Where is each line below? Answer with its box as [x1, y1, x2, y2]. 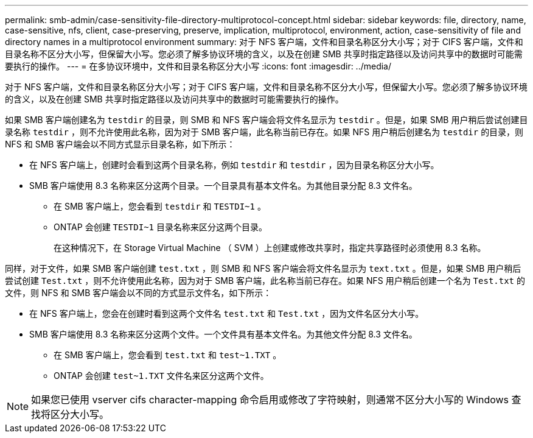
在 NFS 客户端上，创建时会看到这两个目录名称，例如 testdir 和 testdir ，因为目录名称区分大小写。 [29, 160, 439, 170]
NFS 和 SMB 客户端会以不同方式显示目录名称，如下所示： [5, 139, 235, 149]
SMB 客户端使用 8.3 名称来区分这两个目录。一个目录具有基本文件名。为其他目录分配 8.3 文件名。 [29, 180, 417, 191]
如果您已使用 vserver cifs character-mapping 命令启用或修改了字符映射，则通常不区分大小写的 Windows [31, 394, 509, 406]
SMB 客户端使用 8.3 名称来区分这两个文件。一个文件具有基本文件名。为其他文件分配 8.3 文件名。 [29, 329, 417, 339]
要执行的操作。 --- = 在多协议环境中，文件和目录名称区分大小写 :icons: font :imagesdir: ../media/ [5, 61, 392, 71]
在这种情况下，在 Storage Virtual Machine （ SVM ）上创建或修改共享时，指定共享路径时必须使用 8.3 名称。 [54, 242, 486, 253]
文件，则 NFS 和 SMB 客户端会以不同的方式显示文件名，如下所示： [5, 288, 272, 298]
